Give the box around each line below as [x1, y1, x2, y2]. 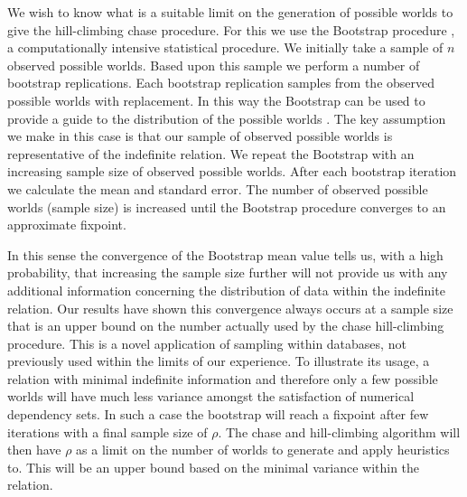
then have [7, 440, 61, 459]
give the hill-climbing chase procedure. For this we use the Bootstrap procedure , [7, 20, 455, 39]
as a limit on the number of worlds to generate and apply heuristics [76, 440, 450, 459]
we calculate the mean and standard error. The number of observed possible [7, 179, 428, 198]
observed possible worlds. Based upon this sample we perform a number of [7, 55, 420, 74]
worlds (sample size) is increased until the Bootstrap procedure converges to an [7, 197, 446, 216]
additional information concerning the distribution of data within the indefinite [7, 280, 445, 299]
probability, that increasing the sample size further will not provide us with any [7, 263, 448, 282]
